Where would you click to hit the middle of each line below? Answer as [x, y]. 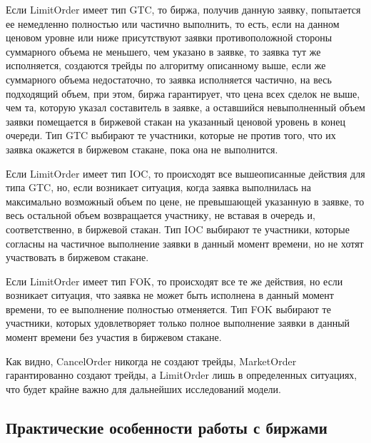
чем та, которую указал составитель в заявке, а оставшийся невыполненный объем [185, 107]
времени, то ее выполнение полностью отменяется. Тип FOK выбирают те [168, 309]
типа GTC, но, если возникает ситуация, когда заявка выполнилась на [159, 187]
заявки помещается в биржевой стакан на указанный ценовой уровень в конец [176, 121]
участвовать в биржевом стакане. [77, 257]
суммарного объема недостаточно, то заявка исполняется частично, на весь [169, 79]
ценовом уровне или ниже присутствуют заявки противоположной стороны [169, 37]
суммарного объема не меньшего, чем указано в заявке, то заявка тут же [163, 51]
